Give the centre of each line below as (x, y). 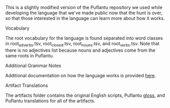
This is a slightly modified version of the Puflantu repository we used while (84, 7)
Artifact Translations (27, 85)
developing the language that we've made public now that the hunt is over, (84, 13)
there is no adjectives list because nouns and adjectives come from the (80, 50)
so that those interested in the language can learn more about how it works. (85, 18)
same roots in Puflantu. (30, 55)
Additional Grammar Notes (33, 66)
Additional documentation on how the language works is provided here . (81, 75)
